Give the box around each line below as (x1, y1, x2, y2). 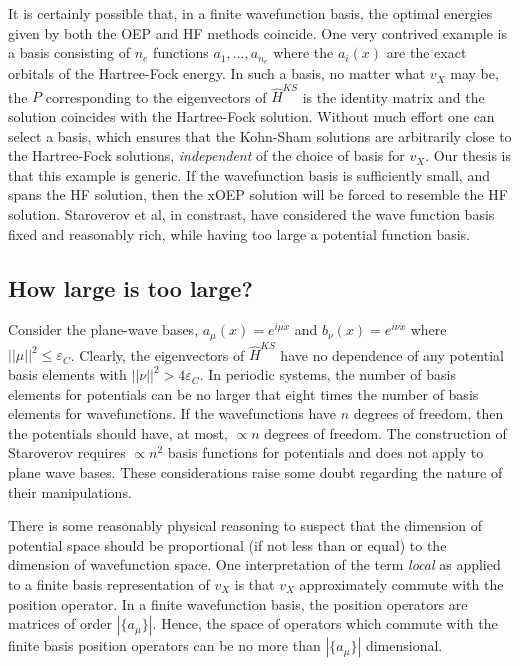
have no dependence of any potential (280, 344, 504, 365)
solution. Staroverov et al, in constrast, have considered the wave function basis (8, 203, 495, 224)
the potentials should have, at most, (8, 422, 228, 443)
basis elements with (8, 364, 127, 385)
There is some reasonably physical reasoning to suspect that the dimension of (8, 515, 482, 536)
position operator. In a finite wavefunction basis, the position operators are (8, 593, 468, 614)
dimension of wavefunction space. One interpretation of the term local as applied (8, 554, 501, 575)
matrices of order (8, 613, 113, 634)
